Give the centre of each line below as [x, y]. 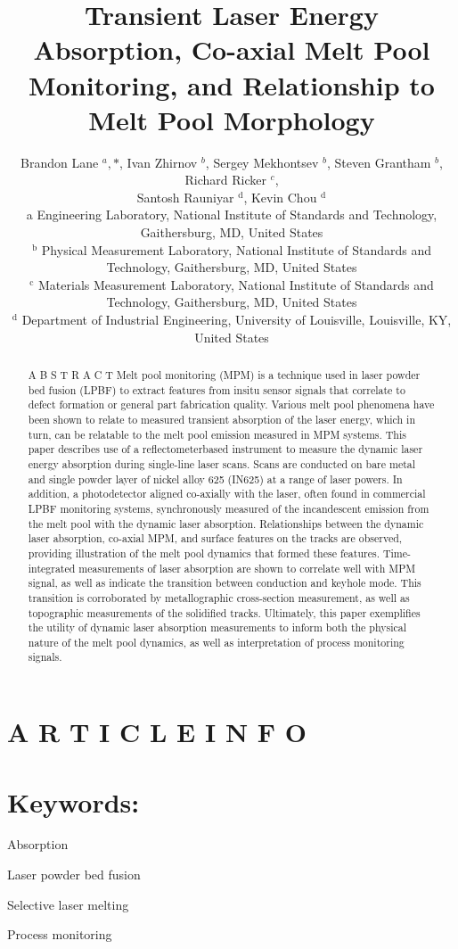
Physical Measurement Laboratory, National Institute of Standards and [237, 249]
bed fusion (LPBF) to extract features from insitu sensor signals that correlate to [217, 389]
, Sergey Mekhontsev [262, 162]
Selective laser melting [68, 904]
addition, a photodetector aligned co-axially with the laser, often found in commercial [227, 494]
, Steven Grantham [379, 162]
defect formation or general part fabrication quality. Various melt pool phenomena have [231, 404]
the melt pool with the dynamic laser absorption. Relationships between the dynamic [226, 523]
